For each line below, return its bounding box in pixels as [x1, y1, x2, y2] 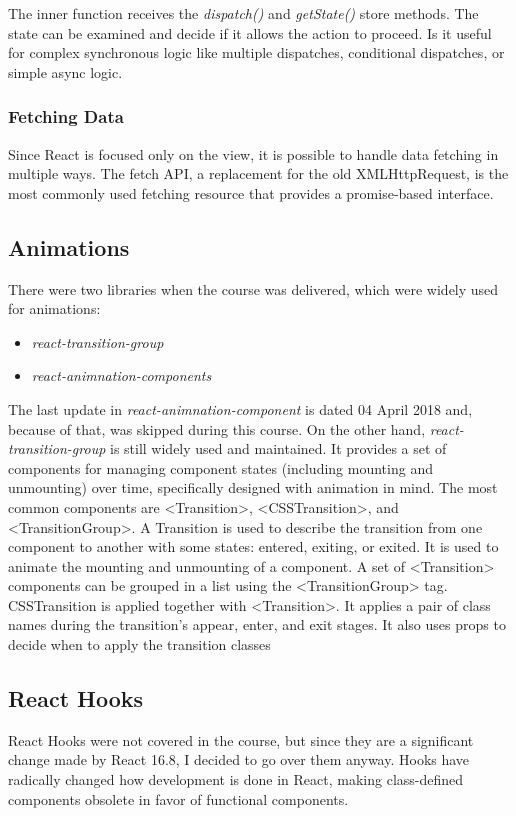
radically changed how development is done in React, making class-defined [8, 769, 464, 790]
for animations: [8, 298, 101, 319]
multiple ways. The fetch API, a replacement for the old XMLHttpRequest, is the [8, 163, 509, 184]
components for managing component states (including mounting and [8, 457, 433, 478]
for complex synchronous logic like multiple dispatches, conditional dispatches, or [8, 42, 505, 63]
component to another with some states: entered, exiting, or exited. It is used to [8, 536, 499, 557]
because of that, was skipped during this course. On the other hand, [8, 418, 426, 439]
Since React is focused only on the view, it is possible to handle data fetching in [8, 143, 499, 164]
